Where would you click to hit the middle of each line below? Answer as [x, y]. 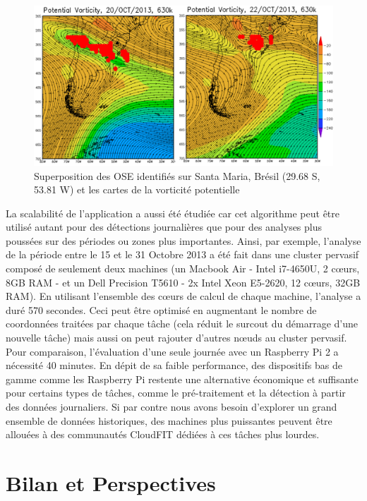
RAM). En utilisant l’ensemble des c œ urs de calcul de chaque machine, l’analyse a [183, 296]
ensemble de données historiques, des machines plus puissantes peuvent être [169, 420]
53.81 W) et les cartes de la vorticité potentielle [137, 189]
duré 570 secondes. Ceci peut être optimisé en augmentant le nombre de [161, 309]
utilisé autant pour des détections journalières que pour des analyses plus [164, 227]
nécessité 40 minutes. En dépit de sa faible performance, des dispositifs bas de [174, 365]
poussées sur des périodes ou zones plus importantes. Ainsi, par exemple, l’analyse [183, 240]
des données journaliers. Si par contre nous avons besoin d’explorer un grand [172, 406]
